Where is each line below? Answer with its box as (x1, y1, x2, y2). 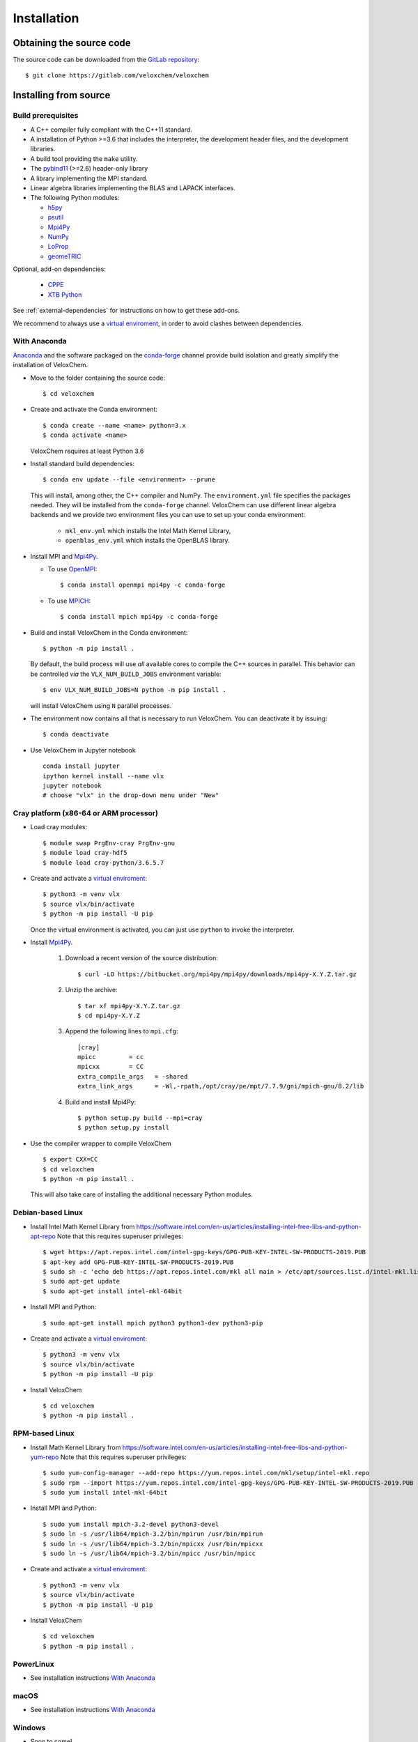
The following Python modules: (30, 194, 120, 202)
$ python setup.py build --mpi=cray (77, 1114, 203, 1122)
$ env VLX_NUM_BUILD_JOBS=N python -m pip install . (42, 686, 226, 694)
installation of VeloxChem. (13, 361, 88, 369)
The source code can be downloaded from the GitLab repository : (13, 56, 200, 64)
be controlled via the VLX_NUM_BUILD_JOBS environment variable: (30, 670, 222, 678)
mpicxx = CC (77, 1063, 144, 1071)
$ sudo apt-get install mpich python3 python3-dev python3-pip (42, 1319, 263, 1327)
